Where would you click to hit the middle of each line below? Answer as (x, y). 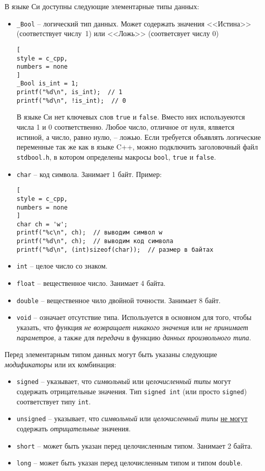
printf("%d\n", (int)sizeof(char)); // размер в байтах (115, 249)
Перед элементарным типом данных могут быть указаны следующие (111, 354)
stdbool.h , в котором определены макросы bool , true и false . (116, 156)
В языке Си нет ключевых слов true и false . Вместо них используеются (131, 117)
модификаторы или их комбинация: (61, 364)
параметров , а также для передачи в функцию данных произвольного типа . (134, 337)
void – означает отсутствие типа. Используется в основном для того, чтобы (134, 317)
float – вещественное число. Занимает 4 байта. (91, 283)
